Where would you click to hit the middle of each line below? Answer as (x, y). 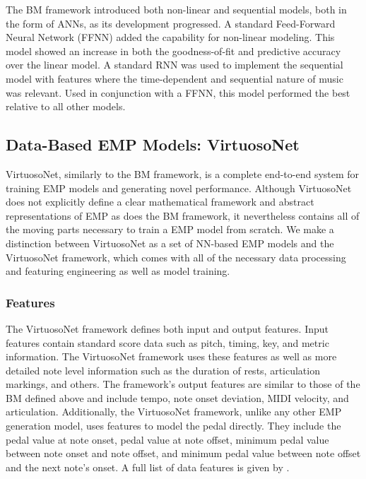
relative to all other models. (66, 106)
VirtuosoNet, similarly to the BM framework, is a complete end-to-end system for (183, 173)
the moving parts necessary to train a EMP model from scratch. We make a (170, 229)
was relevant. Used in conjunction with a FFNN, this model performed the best (178, 92)
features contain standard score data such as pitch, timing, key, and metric (167, 342)
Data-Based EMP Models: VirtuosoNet (153, 144)
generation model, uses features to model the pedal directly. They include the (173, 426)
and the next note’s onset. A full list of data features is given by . (148, 467)
